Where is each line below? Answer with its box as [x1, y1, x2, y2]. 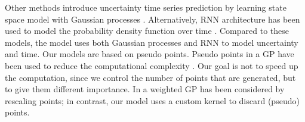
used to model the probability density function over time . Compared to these [5, 24, 289, 37]
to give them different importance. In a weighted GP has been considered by [5, 83, 285, 95]
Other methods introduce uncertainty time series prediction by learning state [5, 1, 286, 13]
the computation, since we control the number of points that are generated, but [5, 71, 296, 83]
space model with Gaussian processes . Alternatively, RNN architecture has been [5, 12, 300, 25]
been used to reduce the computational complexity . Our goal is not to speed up [5, 59, 298, 71]
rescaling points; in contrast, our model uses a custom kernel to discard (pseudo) [5, 94, 300, 107]
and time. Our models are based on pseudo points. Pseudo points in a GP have [5, 48, 294, 60]
